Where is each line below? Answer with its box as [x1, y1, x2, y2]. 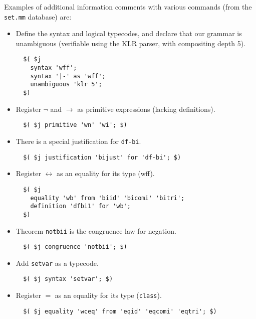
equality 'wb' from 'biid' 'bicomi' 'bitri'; [30, 194, 185, 202]
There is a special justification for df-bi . [16, 135, 141, 146]
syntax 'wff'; [30, 64, 77, 72]
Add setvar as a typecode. [16, 257, 99, 268]
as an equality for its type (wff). [56, 168, 155, 179]
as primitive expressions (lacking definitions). [77, 103, 215, 114]
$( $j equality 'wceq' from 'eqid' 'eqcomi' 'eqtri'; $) [23, 307, 217, 315]
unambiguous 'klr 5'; [30, 81, 102, 88]
